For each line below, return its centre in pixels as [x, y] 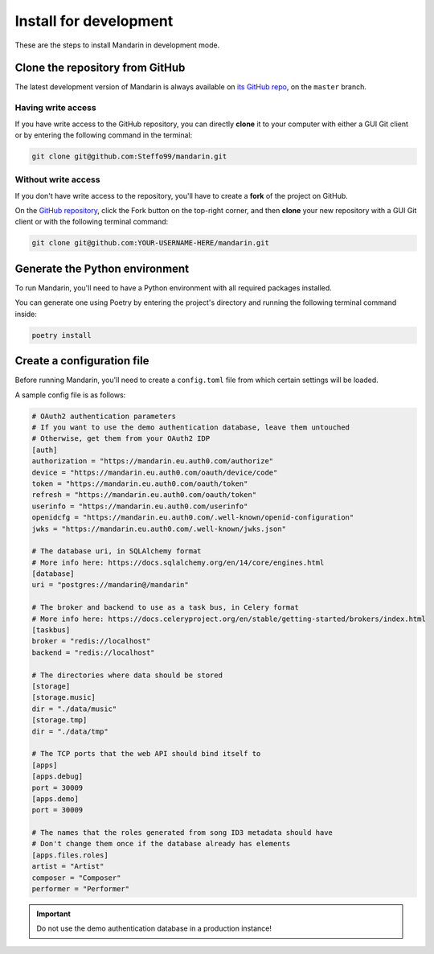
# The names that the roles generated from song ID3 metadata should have [182, 833]
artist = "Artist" [68, 866]
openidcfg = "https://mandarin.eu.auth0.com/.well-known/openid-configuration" [193, 518]
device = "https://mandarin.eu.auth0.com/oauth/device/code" [155, 472]
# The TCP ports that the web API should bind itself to [146, 754]
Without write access [57, 179]
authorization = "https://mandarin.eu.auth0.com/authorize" [153, 461]
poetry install [61, 335]
